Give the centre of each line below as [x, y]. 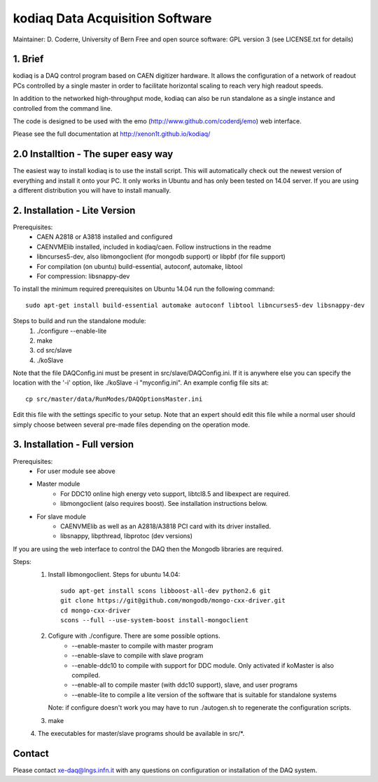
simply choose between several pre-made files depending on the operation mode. [131, 425]
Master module [58, 484]
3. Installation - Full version [73, 445]
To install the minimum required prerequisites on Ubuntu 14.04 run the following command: [144, 289]
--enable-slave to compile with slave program [138, 656]
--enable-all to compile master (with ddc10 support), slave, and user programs [184, 685]
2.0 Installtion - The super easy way [93, 154]
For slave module [62, 516]
